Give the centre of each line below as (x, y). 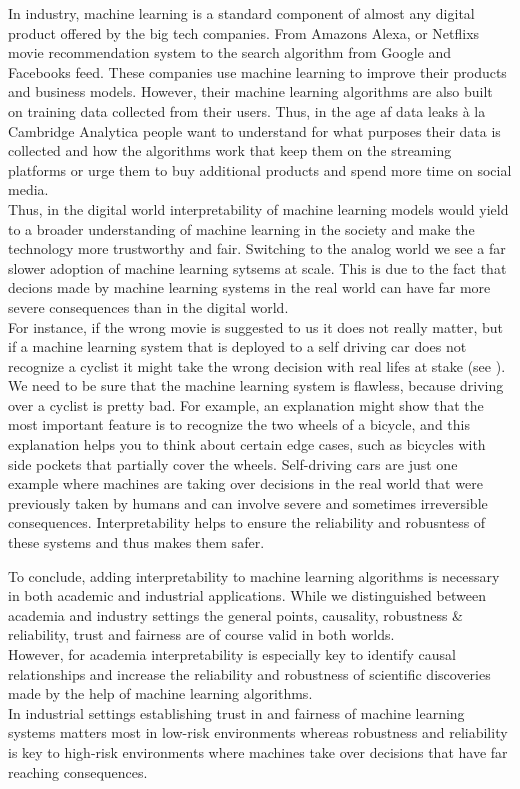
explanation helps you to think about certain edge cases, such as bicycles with (247, 444)
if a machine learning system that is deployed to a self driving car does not (237, 346)
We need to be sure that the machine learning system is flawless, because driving (256, 385)
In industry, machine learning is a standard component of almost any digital (241, 13)
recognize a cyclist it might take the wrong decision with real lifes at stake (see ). (257, 365)
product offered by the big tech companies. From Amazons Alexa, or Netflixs (244, 32)
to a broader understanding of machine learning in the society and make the (241, 228)
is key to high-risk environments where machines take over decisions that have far (258, 751)
